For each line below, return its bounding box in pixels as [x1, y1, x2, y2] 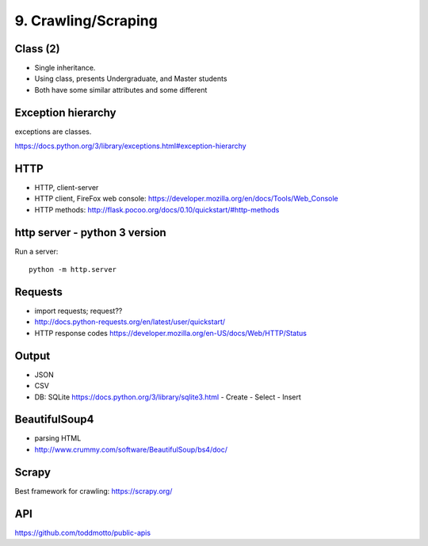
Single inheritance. [34, 63, 96, 73]
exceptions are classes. [14, 127, 92, 136]
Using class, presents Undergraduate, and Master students [34, 74, 227, 83]
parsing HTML [34, 433, 82, 443]
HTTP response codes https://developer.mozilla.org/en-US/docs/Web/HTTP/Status [34, 328, 307, 338]
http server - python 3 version [14, 226, 166, 239]
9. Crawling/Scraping [14, 12, 158, 29]
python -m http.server [29, 265, 117, 274]
